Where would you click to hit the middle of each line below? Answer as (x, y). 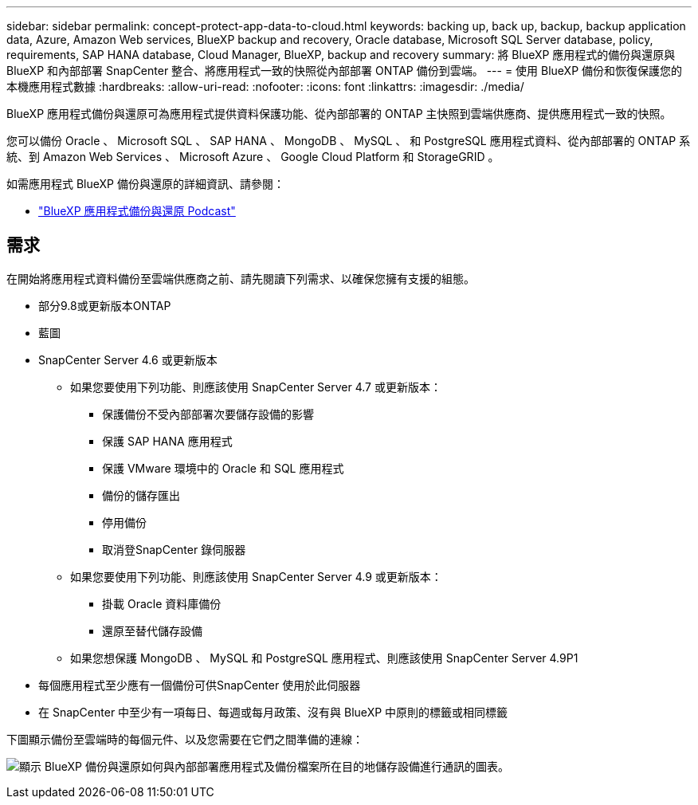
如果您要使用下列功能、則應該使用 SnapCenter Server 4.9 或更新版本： (256, 576)
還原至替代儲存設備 (152, 630)
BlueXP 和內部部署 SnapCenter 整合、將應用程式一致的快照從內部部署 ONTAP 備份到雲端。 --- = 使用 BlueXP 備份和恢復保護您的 (345, 71)
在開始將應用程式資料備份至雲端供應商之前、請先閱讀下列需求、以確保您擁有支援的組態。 (241, 278)
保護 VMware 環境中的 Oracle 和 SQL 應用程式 (223, 468)
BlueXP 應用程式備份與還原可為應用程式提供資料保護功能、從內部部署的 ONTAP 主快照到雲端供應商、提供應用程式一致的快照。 (339, 114)
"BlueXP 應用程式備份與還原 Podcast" (137, 211)
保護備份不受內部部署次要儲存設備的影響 (208, 414)
